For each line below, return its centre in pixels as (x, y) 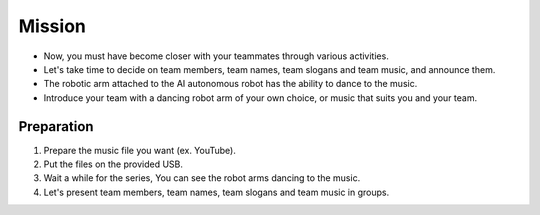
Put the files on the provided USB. (113, 164)
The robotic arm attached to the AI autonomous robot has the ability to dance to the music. (230, 84)
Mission (52, 26)
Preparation (56, 126)
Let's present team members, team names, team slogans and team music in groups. (216, 192)
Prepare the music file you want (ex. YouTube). (140, 150)
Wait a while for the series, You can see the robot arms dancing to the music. (202, 178)
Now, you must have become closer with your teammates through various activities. (216, 56)
